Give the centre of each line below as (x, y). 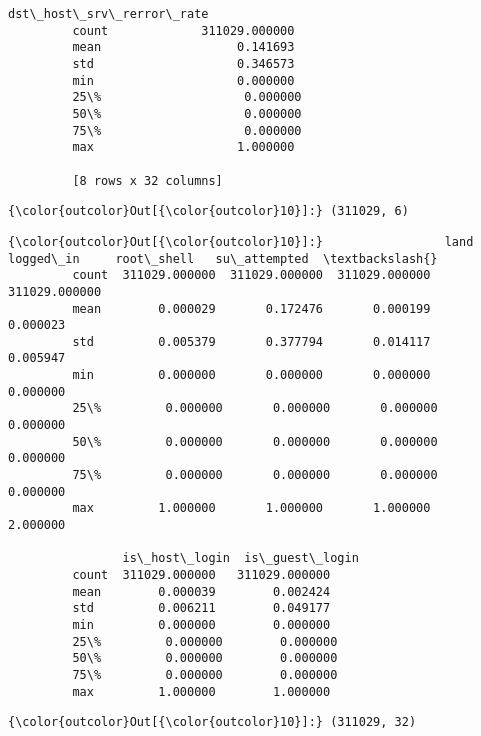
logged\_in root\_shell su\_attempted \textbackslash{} (223, 258)
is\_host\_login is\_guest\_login (240, 558)
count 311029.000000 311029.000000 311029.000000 (251, 275)
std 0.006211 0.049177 (201, 608)
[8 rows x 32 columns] (147, 180)
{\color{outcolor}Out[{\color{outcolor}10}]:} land (241, 241)
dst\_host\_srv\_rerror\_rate (108, 14)
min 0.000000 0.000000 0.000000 (251, 375)
